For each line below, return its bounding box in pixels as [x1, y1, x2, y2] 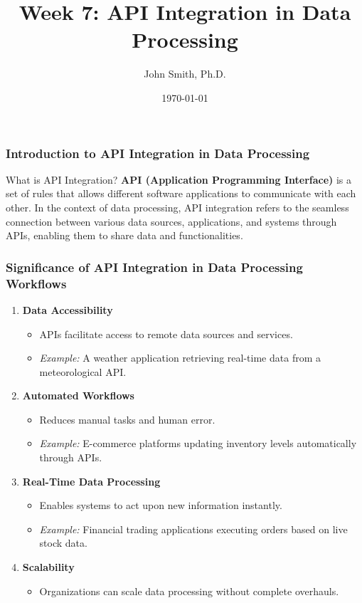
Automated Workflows [22, 388, 134, 403]
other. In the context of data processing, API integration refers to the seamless [6, 199, 349, 214]
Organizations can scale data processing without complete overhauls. [39, 583, 339, 598]
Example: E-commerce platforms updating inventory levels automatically [39, 436, 357, 451]
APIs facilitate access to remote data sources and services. [39, 326, 293, 341]
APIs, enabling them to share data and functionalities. [6, 228, 243, 243]
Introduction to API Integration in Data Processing [6, 144, 310, 162]
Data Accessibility [22, 302, 113, 317]
